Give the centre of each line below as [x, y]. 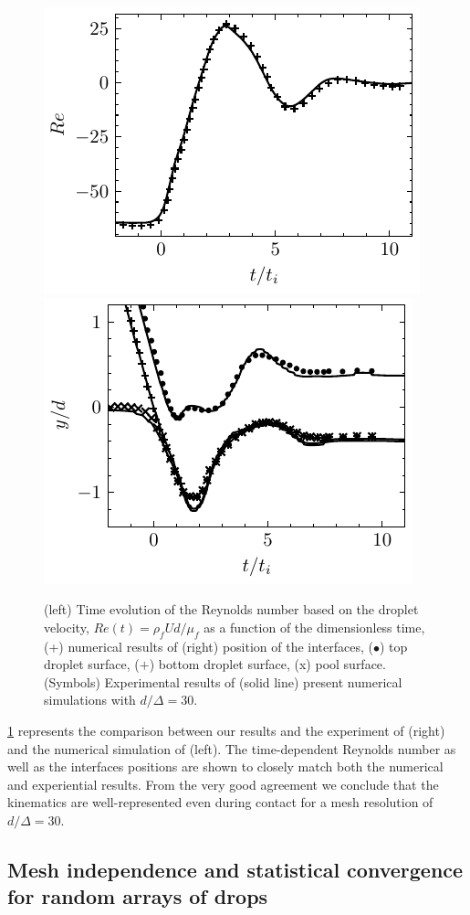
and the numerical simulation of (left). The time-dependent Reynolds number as [232, 748]
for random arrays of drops [138, 896]
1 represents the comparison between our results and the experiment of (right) [226, 730]
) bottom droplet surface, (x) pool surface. [267, 664]
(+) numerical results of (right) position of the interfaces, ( [209, 646]
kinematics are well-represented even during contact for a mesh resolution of [220, 802]
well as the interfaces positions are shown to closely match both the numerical [225, 766]
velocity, [67, 627]
